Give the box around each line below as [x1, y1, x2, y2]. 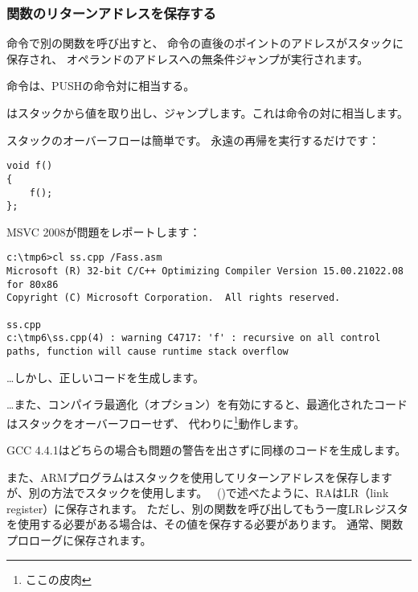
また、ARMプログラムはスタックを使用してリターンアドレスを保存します [6, 468, 393, 485]
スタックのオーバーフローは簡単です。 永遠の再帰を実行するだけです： [6, 131, 380, 148]
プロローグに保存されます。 [6, 532, 152, 549]
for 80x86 [6, 278, 59, 290]
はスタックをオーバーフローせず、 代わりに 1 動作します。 [6, 412, 305, 431]
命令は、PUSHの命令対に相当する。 [6, 77, 195, 94]
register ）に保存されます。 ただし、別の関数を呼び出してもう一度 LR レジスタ [6, 499, 409, 516]
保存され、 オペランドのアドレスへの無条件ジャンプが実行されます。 [6, 50, 369, 67]
